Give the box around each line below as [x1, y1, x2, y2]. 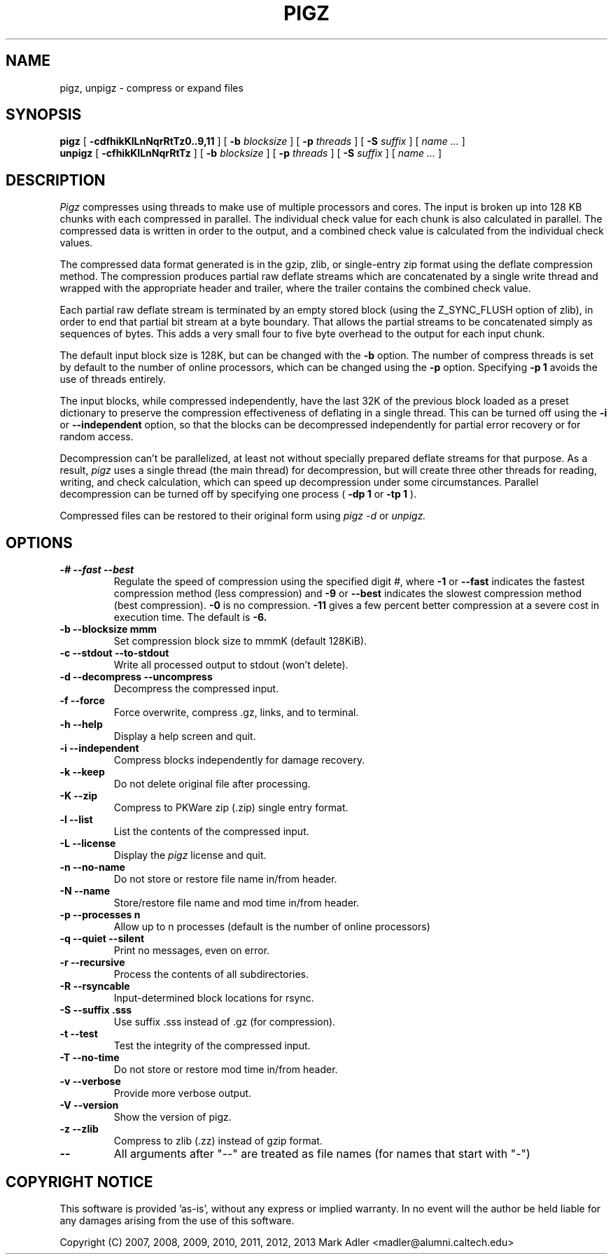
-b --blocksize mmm [59, 623, 157, 636]
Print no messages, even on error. [113, 944, 270, 957]
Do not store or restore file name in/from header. [113, 873, 337, 885]
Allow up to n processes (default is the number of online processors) [113, 920, 430, 933]
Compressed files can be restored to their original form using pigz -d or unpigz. [59, 510, 426, 522]
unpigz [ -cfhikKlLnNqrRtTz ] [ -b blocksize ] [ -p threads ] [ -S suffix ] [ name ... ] [59, 147, 442, 160]
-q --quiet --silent [59, 932, 145, 945]
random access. [59, 430, 134, 443]
